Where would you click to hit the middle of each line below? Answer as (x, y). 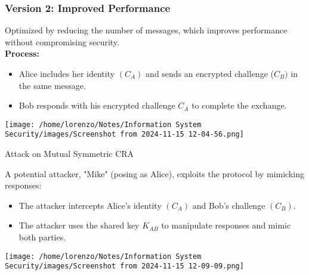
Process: (22, 53)
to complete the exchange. (239, 105)
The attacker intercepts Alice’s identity (90, 205)
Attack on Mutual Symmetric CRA (69, 154)
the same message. (52, 85)
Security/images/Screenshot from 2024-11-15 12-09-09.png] (124, 266)
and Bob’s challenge (229, 205)
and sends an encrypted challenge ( (210, 73)
